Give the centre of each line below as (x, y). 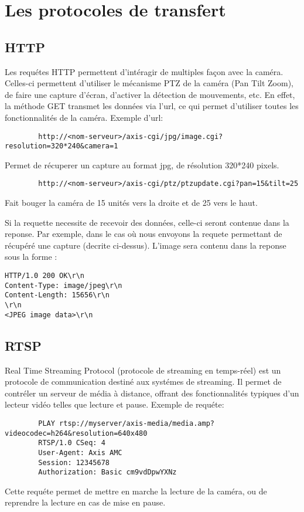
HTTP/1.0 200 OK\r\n (45, 276)
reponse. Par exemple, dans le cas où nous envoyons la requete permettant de (144, 234)
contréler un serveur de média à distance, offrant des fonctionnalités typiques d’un (152, 393)
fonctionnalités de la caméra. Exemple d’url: (84, 117)
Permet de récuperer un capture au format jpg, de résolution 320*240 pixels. (142, 165)
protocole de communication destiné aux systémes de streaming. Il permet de (143, 382)
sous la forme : (31, 257)
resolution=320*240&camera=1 (62, 146)
